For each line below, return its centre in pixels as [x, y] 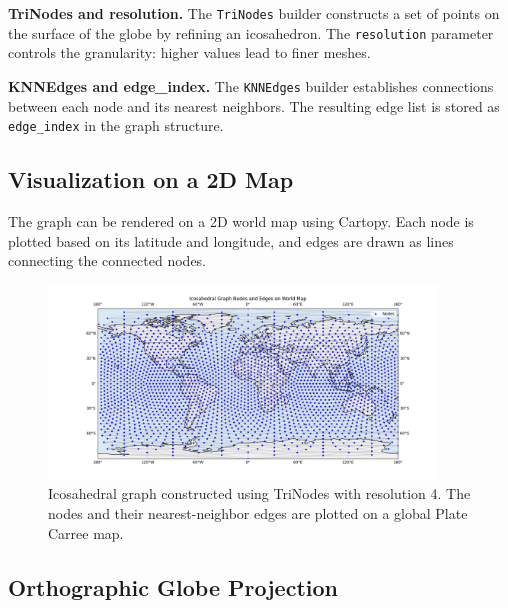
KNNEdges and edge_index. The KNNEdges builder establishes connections [251, 85]
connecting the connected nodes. [107, 260]
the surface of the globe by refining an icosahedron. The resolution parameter [251, 32]
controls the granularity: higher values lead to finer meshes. [189, 52]
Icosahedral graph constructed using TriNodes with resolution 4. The [259, 493]
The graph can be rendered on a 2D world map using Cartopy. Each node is [241, 221]
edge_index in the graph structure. [116, 125]
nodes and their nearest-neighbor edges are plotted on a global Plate [258, 513]
